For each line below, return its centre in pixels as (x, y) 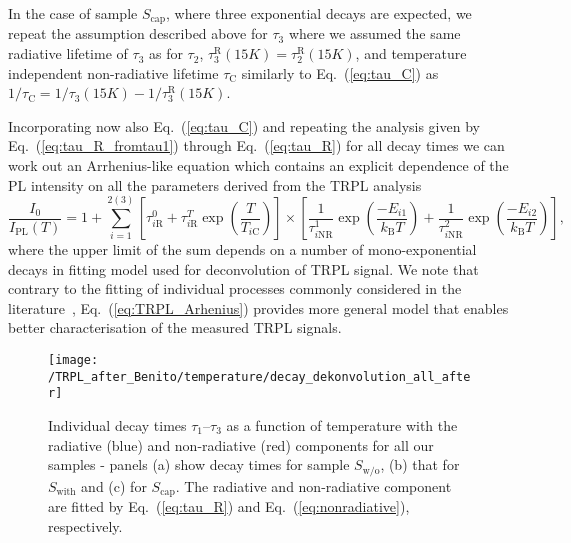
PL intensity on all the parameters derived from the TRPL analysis (215, 184)
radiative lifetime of (68, 53)
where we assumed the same (374, 33)
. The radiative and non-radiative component (313, 485)
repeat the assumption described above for (138, 33)
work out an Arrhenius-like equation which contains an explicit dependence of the (258, 165)
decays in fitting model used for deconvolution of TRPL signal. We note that (243, 268)
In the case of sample (73, 13)
